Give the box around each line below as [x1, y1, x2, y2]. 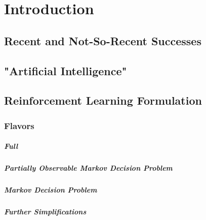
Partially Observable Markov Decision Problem [4, 163, 173, 173]
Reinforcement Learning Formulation [4, 92, 202, 108]
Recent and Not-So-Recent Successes [4, 33, 201, 48]
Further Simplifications [4, 206, 87, 217]
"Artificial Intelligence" [4, 62, 127, 78]
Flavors [4, 119, 34, 132]
